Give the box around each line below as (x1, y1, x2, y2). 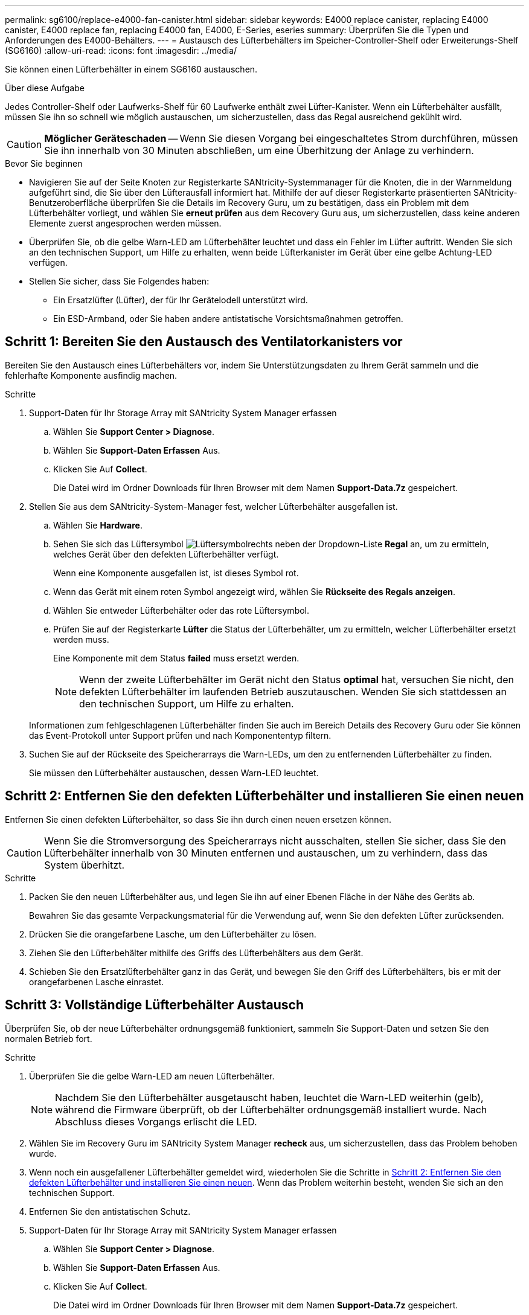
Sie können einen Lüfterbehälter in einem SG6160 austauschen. (5, 64, 258, 74)
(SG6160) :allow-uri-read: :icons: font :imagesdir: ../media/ (5, 45, 237, 56)
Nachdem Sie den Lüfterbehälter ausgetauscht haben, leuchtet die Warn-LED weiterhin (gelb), (55, 1091, 484, 1104)
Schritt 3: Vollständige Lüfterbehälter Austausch (5, 997, 304, 1013)
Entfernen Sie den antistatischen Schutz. (29, 1206, 191, 1217)
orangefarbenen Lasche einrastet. (29, 976, 164, 987)
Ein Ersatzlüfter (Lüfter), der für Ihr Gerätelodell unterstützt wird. (53, 295, 308, 305)
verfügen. (29, 257, 68, 268)
